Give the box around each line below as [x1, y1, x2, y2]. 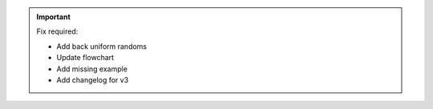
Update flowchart [56, 53, 115, 63]
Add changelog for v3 [56, 75, 129, 84]
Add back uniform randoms [56, 41, 148, 51]
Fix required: [36, 26, 79, 36]
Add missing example [56, 64, 128, 74]
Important [36, 12, 71, 22]
